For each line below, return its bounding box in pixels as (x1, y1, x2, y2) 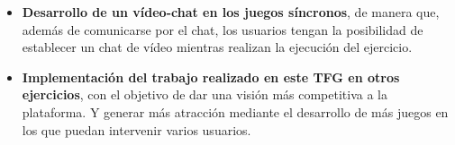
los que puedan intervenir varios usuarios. (22, 120, 251, 139)
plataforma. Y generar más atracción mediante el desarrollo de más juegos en (22, 102, 449, 121)
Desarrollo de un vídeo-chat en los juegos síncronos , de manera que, (22, 3, 440, 21)
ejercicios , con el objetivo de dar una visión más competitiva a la (22, 85, 387, 104)
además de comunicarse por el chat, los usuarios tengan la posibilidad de (22, 20, 423, 38)
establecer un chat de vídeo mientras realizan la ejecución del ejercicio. (22, 38, 413, 56)
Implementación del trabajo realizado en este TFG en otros (22, 67, 400, 86)
